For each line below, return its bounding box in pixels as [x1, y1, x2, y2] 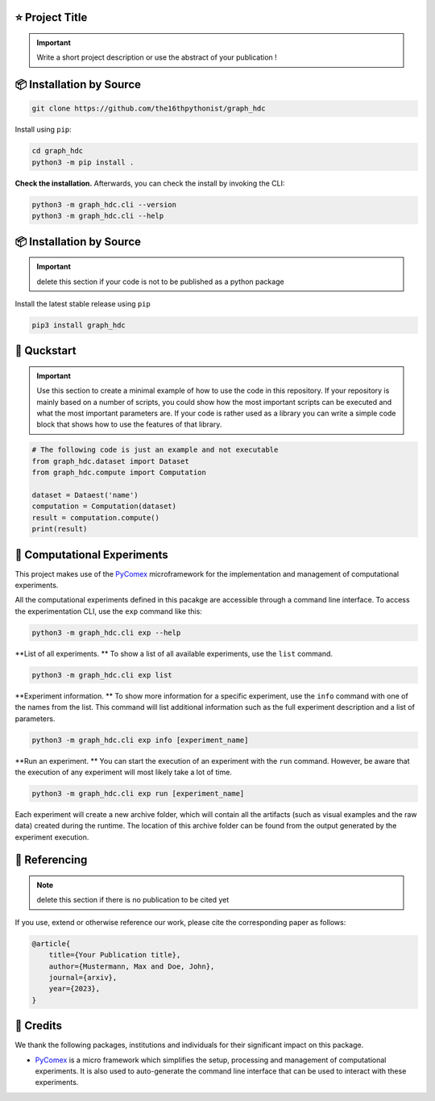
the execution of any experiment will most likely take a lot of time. [14, 767, 233, 777]
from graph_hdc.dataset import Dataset [31, 457, 189, 465]
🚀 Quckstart [14, 344, 77, 358]
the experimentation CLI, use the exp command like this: [14, 606, 203, 616]
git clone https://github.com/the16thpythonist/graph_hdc [31, 104, 266, 113]
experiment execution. [14, 832, 89, 842]
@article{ [31, 939, 71, 948]
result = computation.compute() [31, 513, 160, 522]
